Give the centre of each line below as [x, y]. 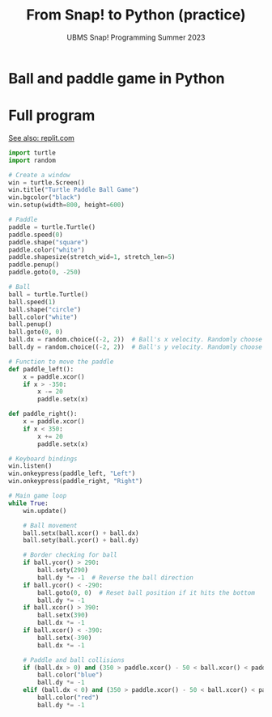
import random [32, 160]
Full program [52, 116]
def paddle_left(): [41, 369]
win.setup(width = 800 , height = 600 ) [67, 205]
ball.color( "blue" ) [70, 675]
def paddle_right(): [43, 414]
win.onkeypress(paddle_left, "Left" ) [72, 474]
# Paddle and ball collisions [74, 660]
